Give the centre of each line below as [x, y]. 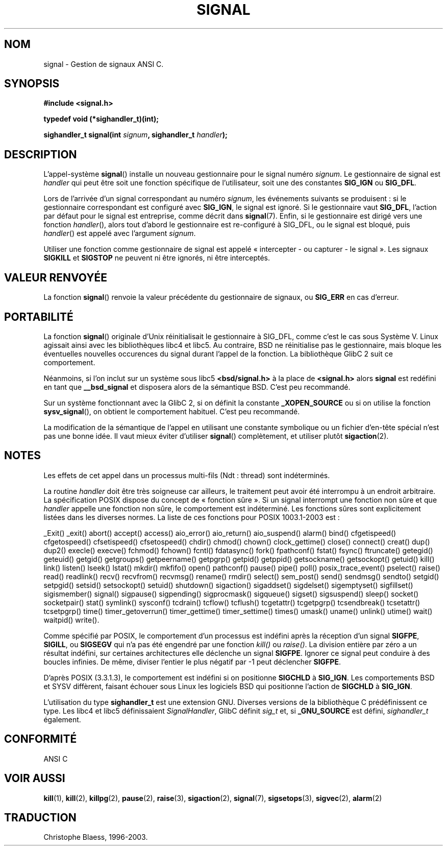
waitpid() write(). [71, 620]
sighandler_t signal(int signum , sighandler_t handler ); [135, 135]
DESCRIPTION [41, 154]
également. [62, 719]
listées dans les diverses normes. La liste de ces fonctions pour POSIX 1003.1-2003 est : [192, 517]
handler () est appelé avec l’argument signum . [120, 233]
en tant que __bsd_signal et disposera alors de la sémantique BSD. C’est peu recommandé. [197, 387]
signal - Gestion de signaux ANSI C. [104, 64]
